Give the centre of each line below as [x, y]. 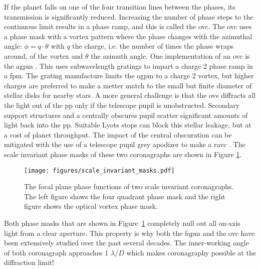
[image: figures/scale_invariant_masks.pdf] [99, 170]
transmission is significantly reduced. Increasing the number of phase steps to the [129, 16]
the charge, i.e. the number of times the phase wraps [153, 46]
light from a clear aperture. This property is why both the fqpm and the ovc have [129, 233]
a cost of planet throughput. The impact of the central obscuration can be [118, 134]
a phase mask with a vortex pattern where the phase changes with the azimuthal [128, 36]
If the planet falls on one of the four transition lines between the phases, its [120, 7]
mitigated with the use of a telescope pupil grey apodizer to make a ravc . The [125, 144]
